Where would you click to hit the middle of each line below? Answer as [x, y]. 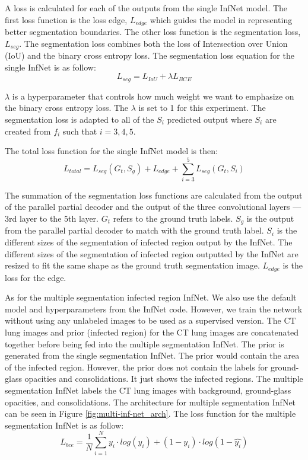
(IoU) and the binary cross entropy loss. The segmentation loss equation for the [150, 55]
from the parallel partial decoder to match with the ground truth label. [134, 230]
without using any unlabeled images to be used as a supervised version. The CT [150, 320]
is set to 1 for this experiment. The [202, 108]
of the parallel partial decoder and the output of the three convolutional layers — [153, 207]
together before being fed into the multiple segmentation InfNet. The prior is [145, 344]
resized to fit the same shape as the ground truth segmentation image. [132, 265]
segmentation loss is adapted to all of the [80, 119]
